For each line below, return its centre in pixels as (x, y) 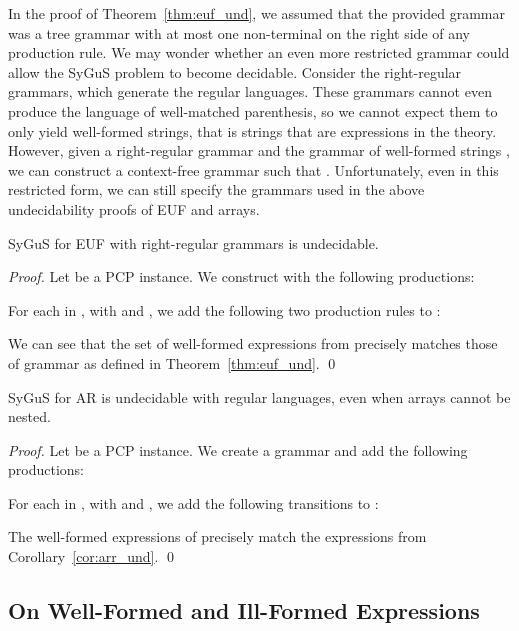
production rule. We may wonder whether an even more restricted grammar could (259, 52)
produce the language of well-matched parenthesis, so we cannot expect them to (253, 110)
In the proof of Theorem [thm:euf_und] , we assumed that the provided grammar (257, 13)
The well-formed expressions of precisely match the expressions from (217, 536)
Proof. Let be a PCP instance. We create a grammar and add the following (238, 449)
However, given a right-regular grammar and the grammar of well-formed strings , (259, 150)
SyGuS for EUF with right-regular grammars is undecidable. (193, 242)
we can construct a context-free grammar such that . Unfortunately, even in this (253, 169)
